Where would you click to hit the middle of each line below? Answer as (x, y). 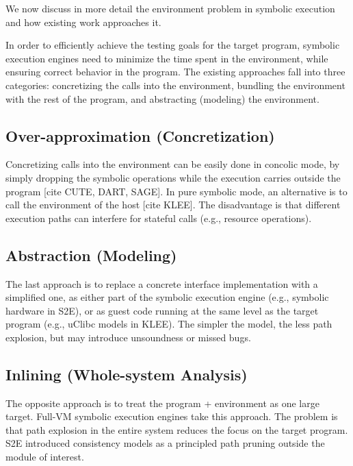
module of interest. (45, 457)
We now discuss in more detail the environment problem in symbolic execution (170, 8)
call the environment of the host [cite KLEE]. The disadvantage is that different (173, 205)
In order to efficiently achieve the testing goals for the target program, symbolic (173, 45)
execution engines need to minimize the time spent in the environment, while (167, 58)
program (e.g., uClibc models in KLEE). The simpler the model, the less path (169, 324)
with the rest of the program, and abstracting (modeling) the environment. (162, 98)
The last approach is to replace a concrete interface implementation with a (162, 283)
